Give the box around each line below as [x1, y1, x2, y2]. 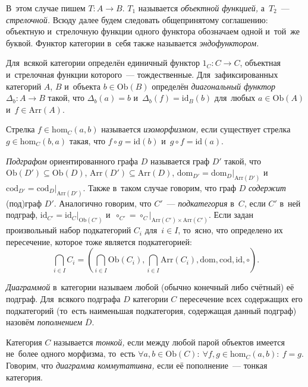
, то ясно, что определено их [178, 224, 283, 236]
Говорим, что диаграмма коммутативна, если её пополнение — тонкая [6, 359, 268, 372]
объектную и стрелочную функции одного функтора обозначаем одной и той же [6, 25, 300, 37]
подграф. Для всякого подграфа [6, 293, 121, 305]
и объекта [64, 80, 101, 92]
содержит [248, 181, 286, 193]
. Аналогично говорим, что [54, 196, 152, 209]
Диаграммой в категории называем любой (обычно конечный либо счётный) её [6, 281, 294, 293]
